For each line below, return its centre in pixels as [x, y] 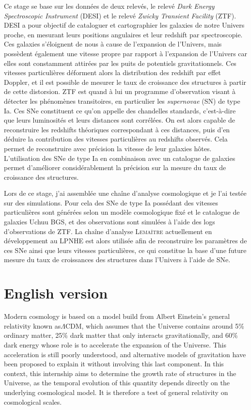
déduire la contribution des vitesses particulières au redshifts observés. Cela [116, 139]
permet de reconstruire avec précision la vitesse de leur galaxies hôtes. [108, 148]
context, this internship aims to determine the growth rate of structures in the [120, 373]
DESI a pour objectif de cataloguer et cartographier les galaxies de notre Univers [124, 25]
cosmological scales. [33, 402]
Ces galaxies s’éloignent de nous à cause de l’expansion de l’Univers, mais [113, 44]
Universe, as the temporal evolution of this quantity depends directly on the [117, 383]
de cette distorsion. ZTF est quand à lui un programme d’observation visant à [120, 91]
